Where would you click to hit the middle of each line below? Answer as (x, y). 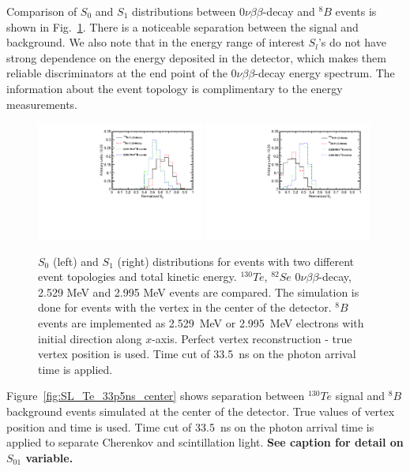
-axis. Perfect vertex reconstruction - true (252, 338)
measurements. (42, 104)
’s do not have (352, 42)
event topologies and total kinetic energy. (137, 277)
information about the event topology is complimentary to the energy (175, 88)
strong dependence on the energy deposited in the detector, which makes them (196, 57)
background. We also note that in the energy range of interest (156, 42)
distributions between (184, 11)
